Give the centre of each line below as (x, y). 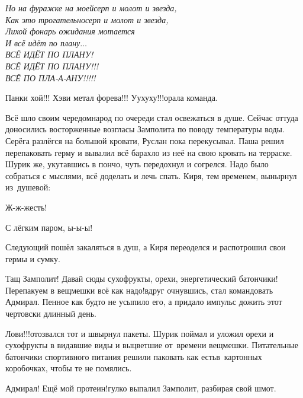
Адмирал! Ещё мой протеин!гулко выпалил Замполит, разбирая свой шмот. (141, 388)
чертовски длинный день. (51, 313)
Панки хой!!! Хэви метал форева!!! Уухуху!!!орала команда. (112, 98)
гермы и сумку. (33, 258)
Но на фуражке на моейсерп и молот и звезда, (91, 8)
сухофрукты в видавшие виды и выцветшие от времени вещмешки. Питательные (152, 345)
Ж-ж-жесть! (26, 207)
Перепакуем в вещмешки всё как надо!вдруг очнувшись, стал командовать (139, 290)
